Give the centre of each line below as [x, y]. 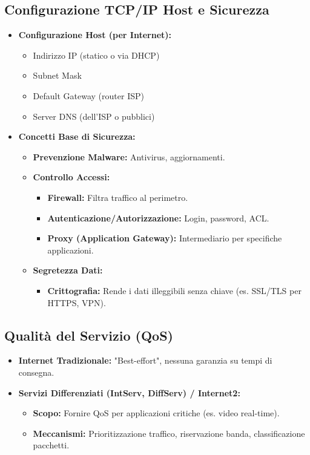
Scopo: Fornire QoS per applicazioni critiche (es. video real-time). [156, 413]
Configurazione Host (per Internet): [95, 35]
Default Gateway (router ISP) [88, 95]
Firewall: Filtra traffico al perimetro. [118, 197]
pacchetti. [51, 445]
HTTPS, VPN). [77, 302]
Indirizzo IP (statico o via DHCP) [96, 55]
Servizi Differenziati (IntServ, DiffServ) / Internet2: [129, 392]
